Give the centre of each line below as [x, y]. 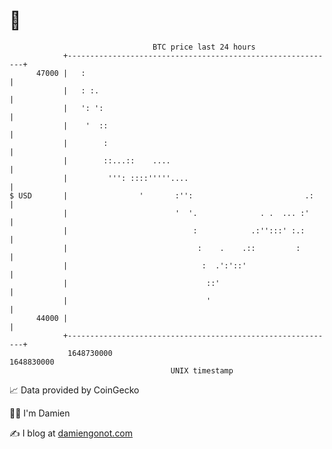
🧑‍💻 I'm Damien [40, 413]
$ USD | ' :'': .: [161, 195]
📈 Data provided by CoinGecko [74, 390]
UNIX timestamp [202, 370]
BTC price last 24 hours [204, 47]
